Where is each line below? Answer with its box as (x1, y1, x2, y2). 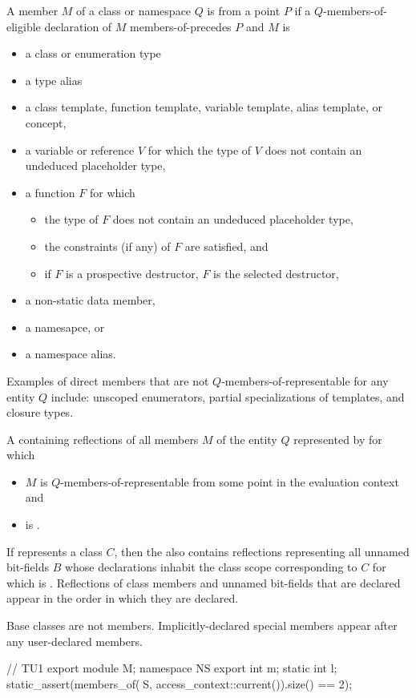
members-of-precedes (130, 18, 232, 34)
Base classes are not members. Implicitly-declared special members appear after (6, 617, 398, 634)
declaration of (44, 18, 112, 34)
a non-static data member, (25, 292, 155, 309)
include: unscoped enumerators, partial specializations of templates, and (50, 388, 405, 405)
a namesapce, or (25, 318, 105, 335)
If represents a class (6, 543, 103, 559)
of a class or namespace (76, 2, 192, 18)
